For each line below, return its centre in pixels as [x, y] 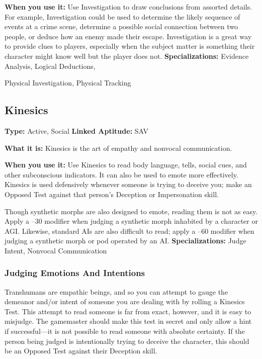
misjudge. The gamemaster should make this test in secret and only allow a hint [128, 321]
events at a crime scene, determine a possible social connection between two [121, 26]
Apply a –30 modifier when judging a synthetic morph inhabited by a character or [131, 221]
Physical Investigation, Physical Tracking [68, 83]
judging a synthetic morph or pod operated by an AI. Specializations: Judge [125, 241]
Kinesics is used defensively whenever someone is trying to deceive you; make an [128, 184]
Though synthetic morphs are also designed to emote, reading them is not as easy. [131, 211]
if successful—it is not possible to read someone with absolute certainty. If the [125, 331]
